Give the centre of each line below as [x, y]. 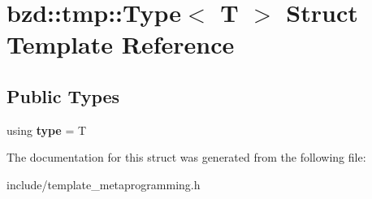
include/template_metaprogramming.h [104, 184]
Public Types [63, 95]
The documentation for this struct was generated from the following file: [186, 157]
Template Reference [121, 44]
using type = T [47, 130]
